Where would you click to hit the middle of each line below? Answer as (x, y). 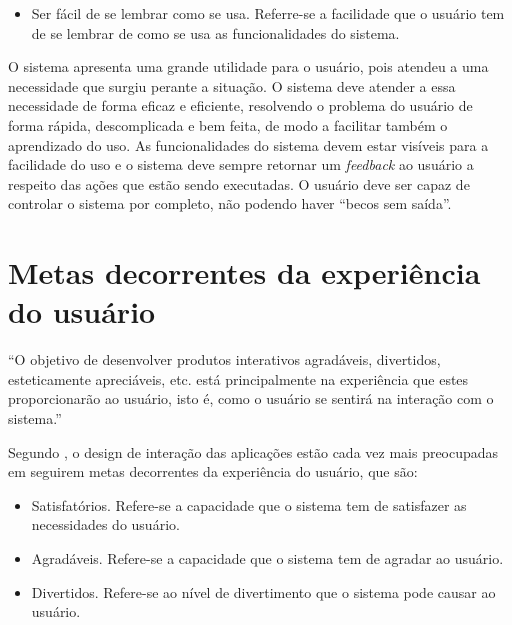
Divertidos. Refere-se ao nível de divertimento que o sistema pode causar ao (263, 591)
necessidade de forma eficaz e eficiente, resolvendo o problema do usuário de (240, 105)
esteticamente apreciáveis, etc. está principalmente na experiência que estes (238, 378)
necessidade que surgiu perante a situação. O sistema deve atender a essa (232, 85)
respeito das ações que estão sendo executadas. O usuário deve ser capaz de (239, 183)
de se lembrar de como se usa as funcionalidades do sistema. (215, 32)
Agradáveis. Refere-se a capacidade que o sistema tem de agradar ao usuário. (267, 558)
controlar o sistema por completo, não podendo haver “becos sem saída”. (230, 203)
